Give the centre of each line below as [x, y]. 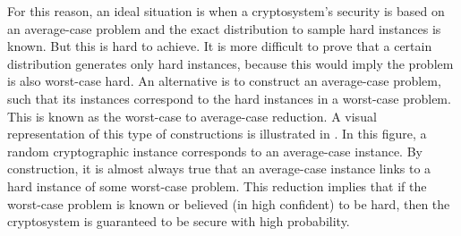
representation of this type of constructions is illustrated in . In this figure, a [217, 134]
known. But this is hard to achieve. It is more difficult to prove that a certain [220, 46]
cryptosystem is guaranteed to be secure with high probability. [179, 221]
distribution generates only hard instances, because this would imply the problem [230, 63]
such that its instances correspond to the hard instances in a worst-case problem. [229, 98]
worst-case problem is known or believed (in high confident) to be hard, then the [229, 203]
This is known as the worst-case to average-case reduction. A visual [192, 116]
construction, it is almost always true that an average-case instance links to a [219, 169]
